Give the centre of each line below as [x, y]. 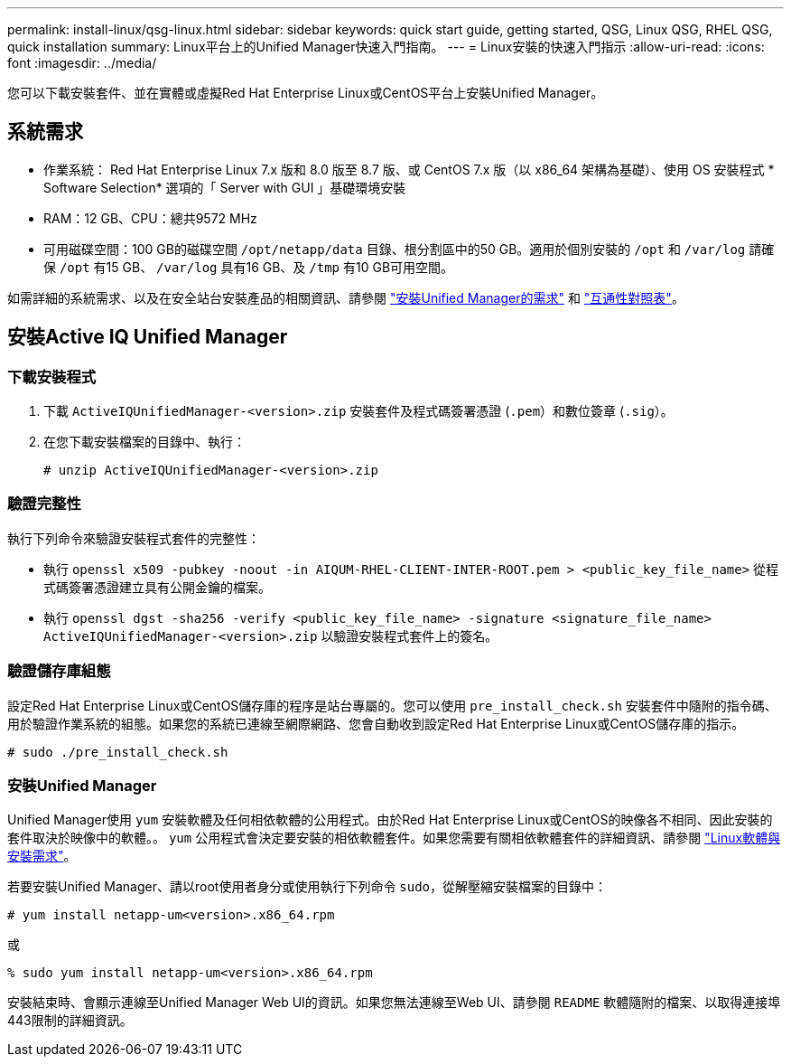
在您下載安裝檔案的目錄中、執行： [144, 442]
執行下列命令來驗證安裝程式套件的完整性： [134, 538]
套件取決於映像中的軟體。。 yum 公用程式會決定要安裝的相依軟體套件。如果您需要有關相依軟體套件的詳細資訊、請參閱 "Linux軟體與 [394, 838]
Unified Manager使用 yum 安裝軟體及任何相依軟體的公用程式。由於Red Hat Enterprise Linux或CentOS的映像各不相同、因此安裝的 [390, 820]
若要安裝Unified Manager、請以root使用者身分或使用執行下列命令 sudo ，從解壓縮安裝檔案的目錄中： [307, 887]
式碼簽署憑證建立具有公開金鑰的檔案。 [157, 587]
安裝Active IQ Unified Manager [148, 337]
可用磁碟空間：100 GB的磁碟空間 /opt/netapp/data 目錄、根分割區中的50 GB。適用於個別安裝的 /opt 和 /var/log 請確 [409, 249]
